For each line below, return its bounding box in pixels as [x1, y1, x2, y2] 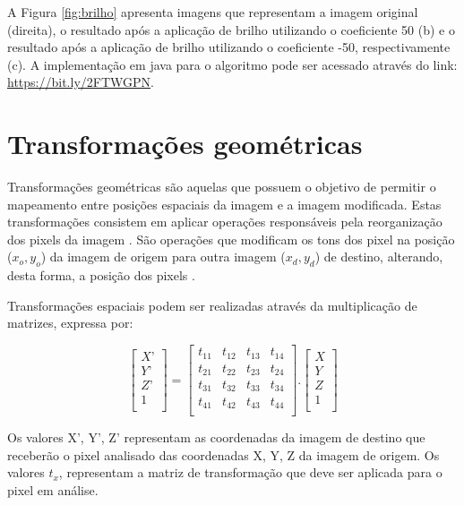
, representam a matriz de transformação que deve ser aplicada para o [58, 463, 443, 482]
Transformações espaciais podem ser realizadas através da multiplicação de [7, 295, 417, 314]
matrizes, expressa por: [7, 313, 133, 332]
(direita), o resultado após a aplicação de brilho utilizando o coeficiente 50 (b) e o [7, 20, 455, 39]
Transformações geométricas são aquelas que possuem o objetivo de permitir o [7, 177, 436, 196]
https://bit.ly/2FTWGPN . [7, 73, 154, 91]
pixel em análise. [7, 480, 99, 499]
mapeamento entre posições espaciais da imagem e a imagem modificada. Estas [7, 194, 442, 213]
